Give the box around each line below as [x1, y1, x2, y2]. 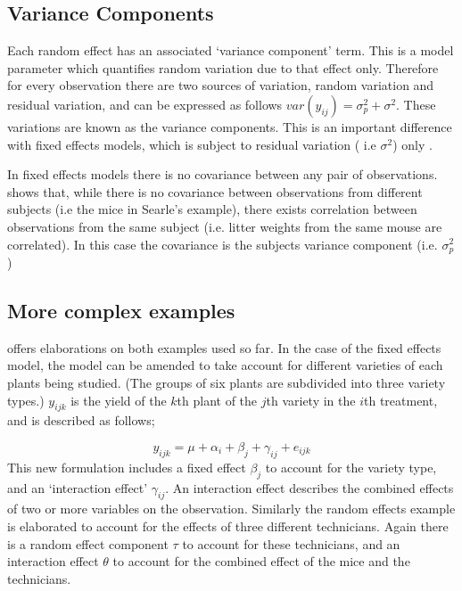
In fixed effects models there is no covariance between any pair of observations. [7, 165, 438, 184]
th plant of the [177, 390, 258, 409]
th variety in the [266, 390, 356, 409]
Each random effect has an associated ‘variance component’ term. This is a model [7, 41, 454, 60]
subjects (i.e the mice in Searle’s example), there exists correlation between [7, 200, 417, 218]
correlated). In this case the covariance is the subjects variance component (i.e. [7, 234, 438, 253]
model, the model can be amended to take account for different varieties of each [7, 356, 443, 374]
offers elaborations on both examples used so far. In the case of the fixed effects [7, 338, 441, 357]
